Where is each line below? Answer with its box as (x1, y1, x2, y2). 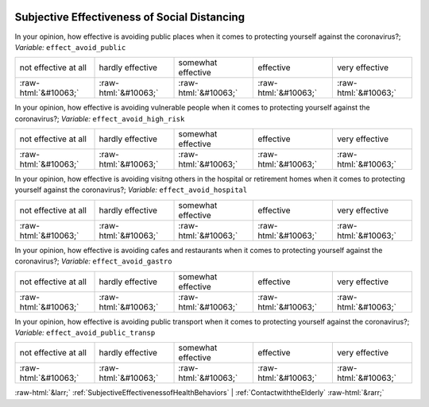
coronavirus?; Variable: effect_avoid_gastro (14, 256, 172, 266)
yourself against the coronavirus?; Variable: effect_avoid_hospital (14, 185, 248, 194)
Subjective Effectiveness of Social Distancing (14, 10, 245, 24)
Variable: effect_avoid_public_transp (14, 328, 156, 337)
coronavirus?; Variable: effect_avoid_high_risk (14, 113, 185, 123)
